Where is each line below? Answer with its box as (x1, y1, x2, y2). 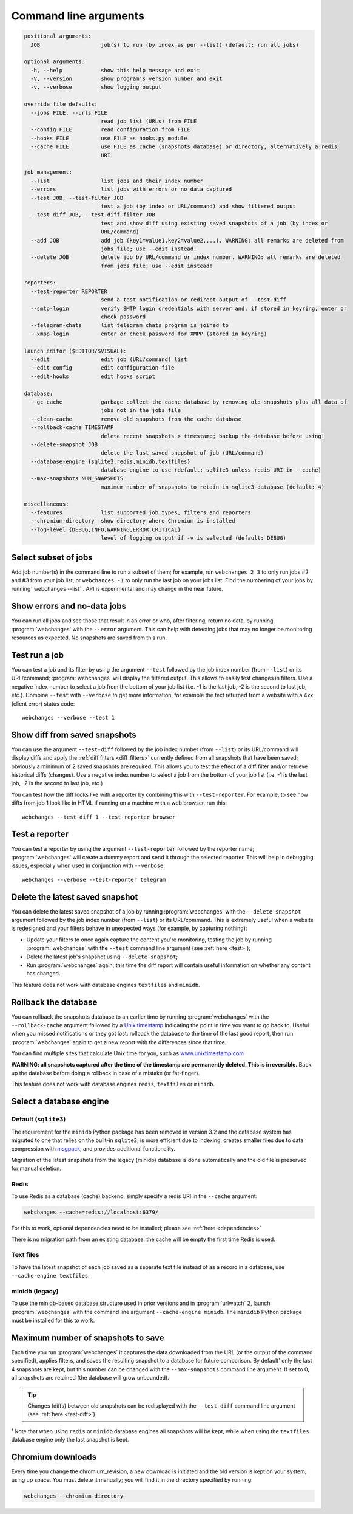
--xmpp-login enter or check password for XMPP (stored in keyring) (30, 330, 267, 337)
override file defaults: (24, 101, 98, 108)
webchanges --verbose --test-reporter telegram (22, 876, 166, 883)
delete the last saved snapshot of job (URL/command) (100, 450, 264, 456)
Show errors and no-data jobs (11, 601, 127, 611)
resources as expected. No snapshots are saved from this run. (11, 634, 167, 641)
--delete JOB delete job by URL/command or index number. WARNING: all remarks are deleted (30, 254, 341, 261)
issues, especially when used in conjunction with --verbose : (11, 862, 165, 869)
